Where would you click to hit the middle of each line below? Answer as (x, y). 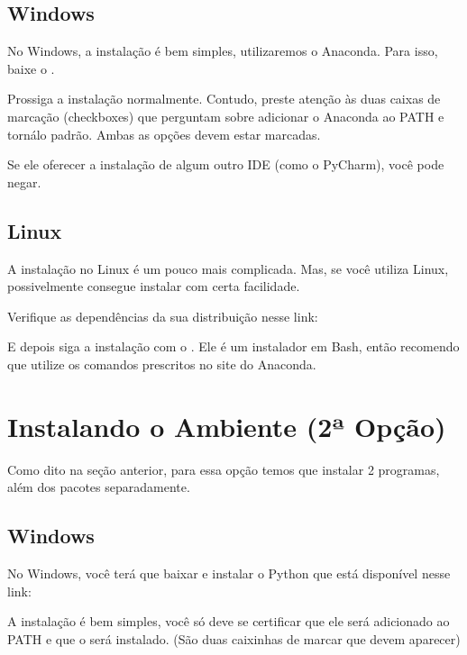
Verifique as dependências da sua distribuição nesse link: (163, 316)
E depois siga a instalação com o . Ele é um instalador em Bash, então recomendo (233, 346)
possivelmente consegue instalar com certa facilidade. (154, 286)
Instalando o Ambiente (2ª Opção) (227, 426)
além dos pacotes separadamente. (99, 487)
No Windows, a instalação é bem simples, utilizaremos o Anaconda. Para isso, (223, 51)
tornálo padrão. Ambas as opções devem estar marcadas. (164, 134)
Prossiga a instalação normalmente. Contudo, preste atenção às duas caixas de (224, 99)
